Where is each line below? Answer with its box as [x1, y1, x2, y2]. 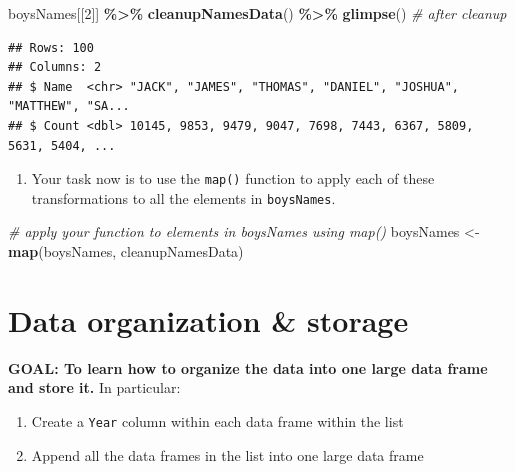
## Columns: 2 [8, 60, 102, 75]
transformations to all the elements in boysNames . [31, 187, 336, 208]
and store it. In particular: [8, 377, 181, 398]
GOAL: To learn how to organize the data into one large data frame [8, 357, 488, 378]
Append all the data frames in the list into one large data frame [31, 444, 424, 465]
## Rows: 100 [8, 40, 94, 55]
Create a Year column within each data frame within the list [31, 410, 404, 431]
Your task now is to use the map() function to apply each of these [31, 168, 435, 189]
